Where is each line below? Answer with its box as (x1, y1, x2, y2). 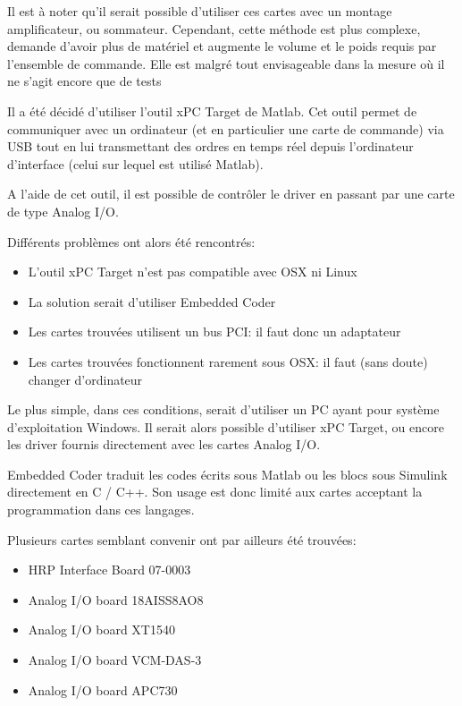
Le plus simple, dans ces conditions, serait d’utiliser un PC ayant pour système (7, 400, 440, 419)
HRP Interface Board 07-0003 (28, 560, 191, 579)
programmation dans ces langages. (7, 500, 195, 519)
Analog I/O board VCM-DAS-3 (28, 651, 202, 669)
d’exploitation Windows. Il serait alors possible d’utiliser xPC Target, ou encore (7, 417, 444, 436)
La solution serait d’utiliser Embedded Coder (28, 292, 276, 310)
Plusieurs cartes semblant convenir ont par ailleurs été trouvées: (7, 530, 357, 549)
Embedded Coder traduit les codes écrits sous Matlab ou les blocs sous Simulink (7, 464, 448, 483)
